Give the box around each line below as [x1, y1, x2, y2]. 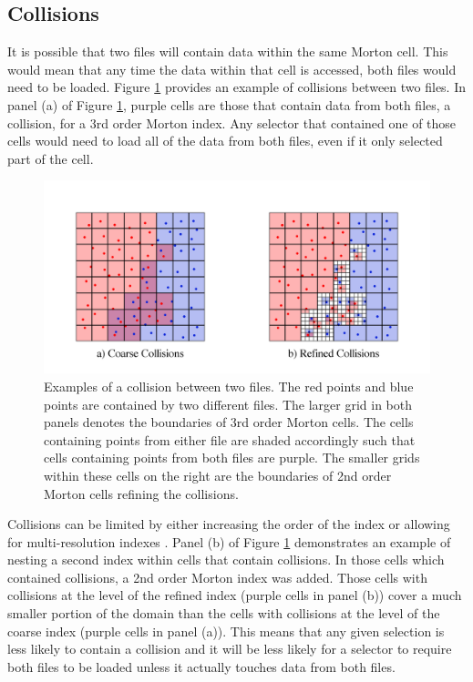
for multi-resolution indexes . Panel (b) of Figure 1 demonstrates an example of [7, 532, 451, 551]
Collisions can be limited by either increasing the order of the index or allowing [7, 514, 450, 534]
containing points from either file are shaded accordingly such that [44, 430, 416, 449]
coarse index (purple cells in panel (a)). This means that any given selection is [7, 621, 445, 640]
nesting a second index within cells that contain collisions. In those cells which [7, 550, 445, 569]
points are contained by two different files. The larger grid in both [44, 394, 413, 413]
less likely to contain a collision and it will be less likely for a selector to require [7, 639, 452, 658]
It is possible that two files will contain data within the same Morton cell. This [7, 42, 448, 61]
